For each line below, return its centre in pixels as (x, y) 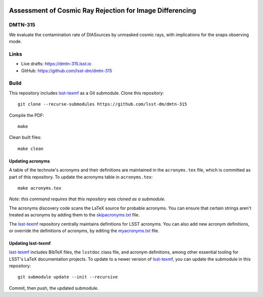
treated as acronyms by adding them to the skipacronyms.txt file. (74, 215)
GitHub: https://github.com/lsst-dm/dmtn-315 (67, 70)
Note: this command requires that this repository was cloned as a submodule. (87, 199)
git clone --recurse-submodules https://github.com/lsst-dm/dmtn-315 (103, 104)
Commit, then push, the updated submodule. (54, 288)
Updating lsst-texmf (30, 243)
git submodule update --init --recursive (68, 277)
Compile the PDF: (27, 115)
